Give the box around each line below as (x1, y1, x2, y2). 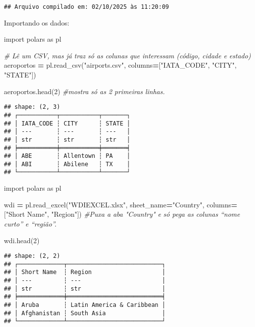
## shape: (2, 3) (4, 103, 60, 111)
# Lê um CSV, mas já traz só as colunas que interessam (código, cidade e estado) (4, 50, 251, 60)
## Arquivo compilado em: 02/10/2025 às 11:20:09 (4, 3, 169, 10)
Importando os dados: (4, 17, 70, 27)
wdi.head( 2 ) (4, 235, 40, 245)
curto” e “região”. (4, 218, 57, 228)
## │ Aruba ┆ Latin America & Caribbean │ (4, 302, 166, 309)
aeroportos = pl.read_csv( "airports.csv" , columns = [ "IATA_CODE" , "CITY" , (4, 60, 237, 70)
